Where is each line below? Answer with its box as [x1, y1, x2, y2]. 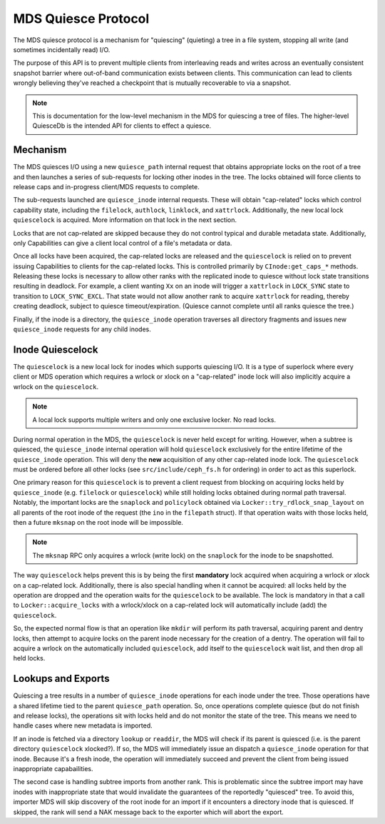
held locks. [13, 654, 46, 663]
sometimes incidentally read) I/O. [13, 45, 111, 54]
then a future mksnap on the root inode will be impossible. [13, 518, 183, 527]
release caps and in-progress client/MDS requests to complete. [13, 182, 200, 191]
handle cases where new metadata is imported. [13, 721, 153, 730]
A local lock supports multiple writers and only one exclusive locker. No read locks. [32, 415, 277, 424]
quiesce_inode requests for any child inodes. [13, 325, 151, 333]
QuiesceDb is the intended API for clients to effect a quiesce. [32, 121, 212, 130]
